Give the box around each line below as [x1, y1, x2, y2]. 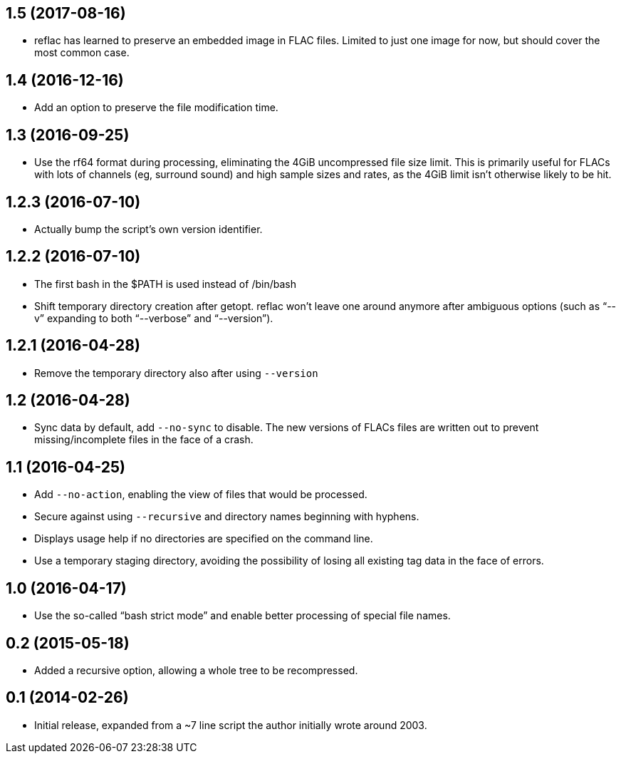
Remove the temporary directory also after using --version [34, 366, 318, 379]
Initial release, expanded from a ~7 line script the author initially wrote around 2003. [34, 718, 427, 731]
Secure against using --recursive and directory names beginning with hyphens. [34, 510, 419, 523]
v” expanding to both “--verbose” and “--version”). [34, 311, 273, 324]
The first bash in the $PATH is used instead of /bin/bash [34, 277, 296, 290]
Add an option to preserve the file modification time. [34, 101, 278, 114]
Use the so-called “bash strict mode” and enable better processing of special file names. [34, 609, 451, 622]
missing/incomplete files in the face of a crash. [34, 433, 254, 446]
